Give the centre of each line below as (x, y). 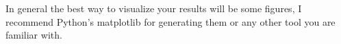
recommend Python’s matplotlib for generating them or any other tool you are (170, 21)
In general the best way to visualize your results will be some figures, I (154, 8)
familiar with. (34, 35)
